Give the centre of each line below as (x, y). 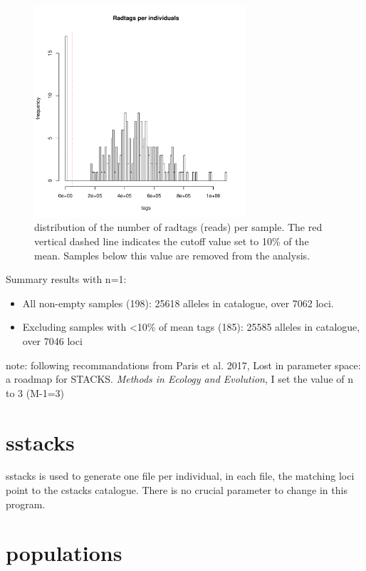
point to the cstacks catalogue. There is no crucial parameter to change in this (177, 490)
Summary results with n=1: (66, 279)
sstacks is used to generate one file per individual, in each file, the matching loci (180, 476)
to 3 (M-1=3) (35, 392)
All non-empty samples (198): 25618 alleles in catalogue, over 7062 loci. (178, 303)
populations (64, 553)
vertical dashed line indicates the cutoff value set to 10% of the (172, 241)
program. (26, 504)
